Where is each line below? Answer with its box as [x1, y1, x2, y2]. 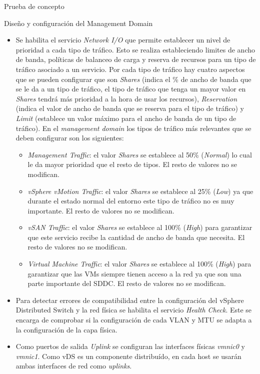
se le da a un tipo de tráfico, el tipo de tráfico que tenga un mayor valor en [15, 83, 246, 94]
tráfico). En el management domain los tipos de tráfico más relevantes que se [15, 122, 251, 133]
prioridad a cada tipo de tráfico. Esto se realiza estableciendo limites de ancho [15, 44, 255, 54]
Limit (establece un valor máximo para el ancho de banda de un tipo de [15, 112, 236, 123]
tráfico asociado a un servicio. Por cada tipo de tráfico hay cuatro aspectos [15, 63, 245, 74]
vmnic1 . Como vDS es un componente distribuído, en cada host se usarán [15, 350, 241, 361]
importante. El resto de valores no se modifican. [27, 205, 174, 215]
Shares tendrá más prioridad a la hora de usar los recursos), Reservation [15, 93, 237, 103]
